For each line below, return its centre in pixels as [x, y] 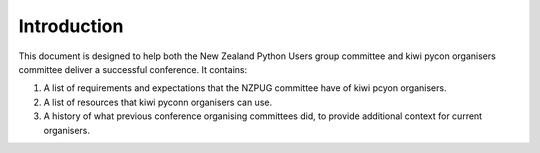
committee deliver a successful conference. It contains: [133, 69]
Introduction [71, 26]
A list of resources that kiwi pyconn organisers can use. [158, 102]
